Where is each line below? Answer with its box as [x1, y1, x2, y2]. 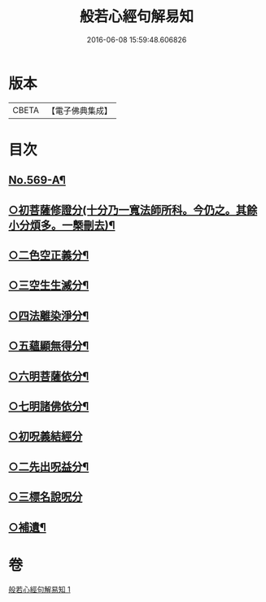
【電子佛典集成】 [46, 105, 112, 116]
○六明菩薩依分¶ [8, 369, 89, 383]
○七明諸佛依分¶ [8, 399, 89, 413]
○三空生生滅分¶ [8, 278, 89, 293]
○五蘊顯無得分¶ [8, 339, 89, 353]
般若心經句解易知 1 [8, 584, 71, 594]
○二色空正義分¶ [8, 249, 89, 263]
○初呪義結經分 [8, 430, 83, 443]
